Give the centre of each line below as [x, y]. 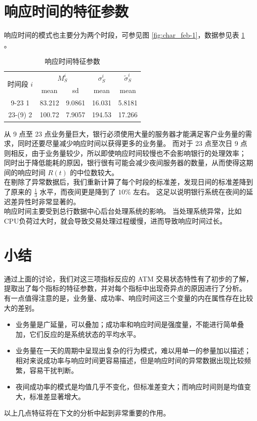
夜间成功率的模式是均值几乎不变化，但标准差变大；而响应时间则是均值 [130, 387]
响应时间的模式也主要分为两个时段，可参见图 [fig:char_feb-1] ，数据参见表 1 [125, 35]
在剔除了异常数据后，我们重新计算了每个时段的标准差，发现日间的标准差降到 [128, 182]
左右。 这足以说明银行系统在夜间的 [190, 192]
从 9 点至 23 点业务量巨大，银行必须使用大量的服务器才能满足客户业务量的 [125, 133]
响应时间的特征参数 [66, 11]
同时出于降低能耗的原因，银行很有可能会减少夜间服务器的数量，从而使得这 [125, 163]
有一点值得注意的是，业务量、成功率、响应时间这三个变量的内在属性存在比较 [128, 298]
